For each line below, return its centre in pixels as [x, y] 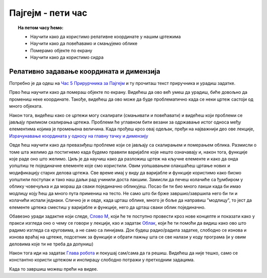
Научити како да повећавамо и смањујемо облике [84, 43]
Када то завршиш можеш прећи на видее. [54, 269]
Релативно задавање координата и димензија [85, 71]
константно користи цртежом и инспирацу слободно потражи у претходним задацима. [102, 260]
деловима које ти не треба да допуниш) [51, 244]
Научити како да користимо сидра [67, 57]
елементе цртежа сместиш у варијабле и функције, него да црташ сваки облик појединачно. [107, 207]
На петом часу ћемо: [41, 28]
